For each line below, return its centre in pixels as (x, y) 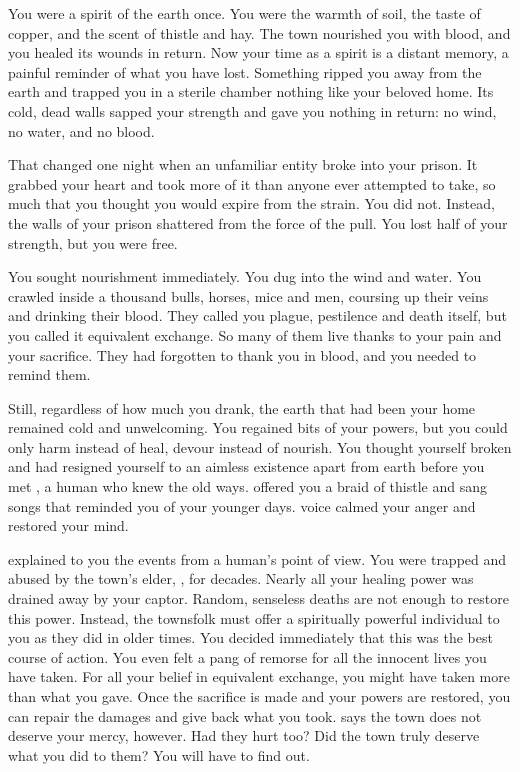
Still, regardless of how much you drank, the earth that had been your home (242, 407)
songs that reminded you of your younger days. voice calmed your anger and (242, 505)
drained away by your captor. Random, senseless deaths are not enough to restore (258, 598)
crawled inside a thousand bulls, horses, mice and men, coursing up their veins (248, 295)
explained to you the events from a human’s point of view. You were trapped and (257, 558)
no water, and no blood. (81, 130)
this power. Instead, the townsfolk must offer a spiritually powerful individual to (254, 617)
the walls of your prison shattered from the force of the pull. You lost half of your (258, 222)
